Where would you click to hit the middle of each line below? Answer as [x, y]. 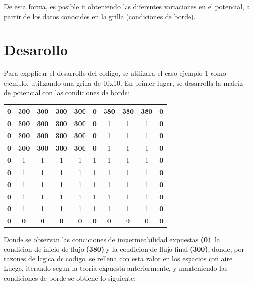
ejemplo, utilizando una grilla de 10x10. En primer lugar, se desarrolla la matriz [124, 82]
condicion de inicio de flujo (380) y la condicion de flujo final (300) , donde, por [124, 249]
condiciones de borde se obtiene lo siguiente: [70, 277]
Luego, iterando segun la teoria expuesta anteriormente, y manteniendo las [116, 268]
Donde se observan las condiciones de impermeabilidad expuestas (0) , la [112, 239]
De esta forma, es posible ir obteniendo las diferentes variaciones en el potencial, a [127, 6]
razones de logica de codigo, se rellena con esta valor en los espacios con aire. [119, 258]
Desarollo [36, 50]
